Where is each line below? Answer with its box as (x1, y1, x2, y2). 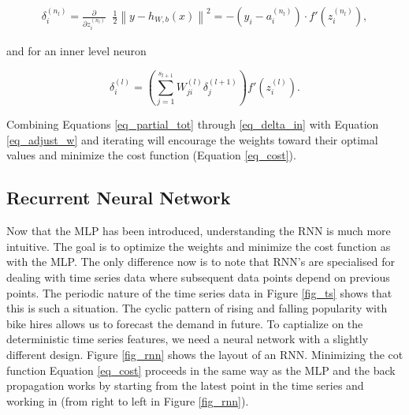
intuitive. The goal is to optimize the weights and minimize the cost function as (6, 237, 391, 254)
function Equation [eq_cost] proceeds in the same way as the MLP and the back (6, 361, 396, 378)
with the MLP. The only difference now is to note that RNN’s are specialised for (6, 253, 395, 270)
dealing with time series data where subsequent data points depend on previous (6, 268, 390, 285)
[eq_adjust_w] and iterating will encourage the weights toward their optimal (6, 131, 378, 148)
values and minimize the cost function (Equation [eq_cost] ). (6, 147, 296, 163)
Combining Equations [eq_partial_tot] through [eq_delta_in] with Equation (6, 116, 379, 133)
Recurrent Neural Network (6, 185, 231, 210)
